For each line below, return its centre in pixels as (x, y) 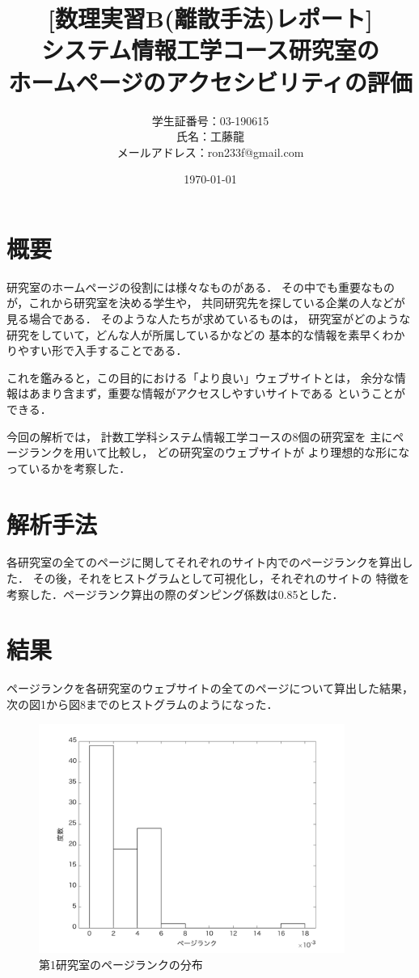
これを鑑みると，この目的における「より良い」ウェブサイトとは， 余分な (201, 377)
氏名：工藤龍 (210, 136)
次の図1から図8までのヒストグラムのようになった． (142, 704)
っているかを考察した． (69, 468)
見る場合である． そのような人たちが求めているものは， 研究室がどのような (209, 318)
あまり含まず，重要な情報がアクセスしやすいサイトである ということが (217, 393)
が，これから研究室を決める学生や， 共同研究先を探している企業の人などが (206, 303)
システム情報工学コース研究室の (210, 50)
